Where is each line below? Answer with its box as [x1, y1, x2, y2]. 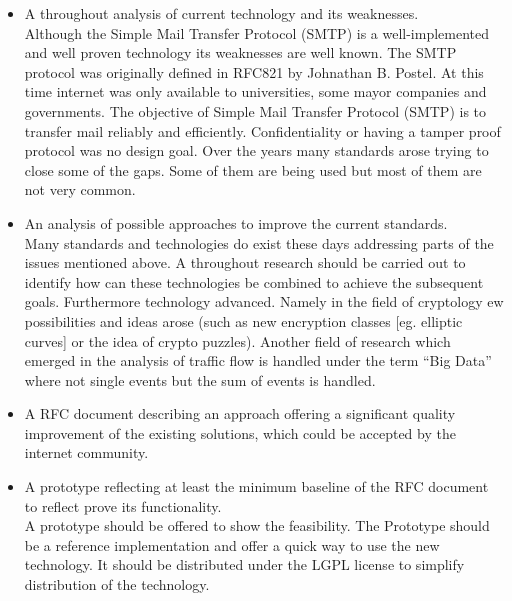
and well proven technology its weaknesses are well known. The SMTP [24, 42, 457, 63]
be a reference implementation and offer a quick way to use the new [24, 534, 440, 555]
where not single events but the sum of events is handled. [24, 369, 376, 390]
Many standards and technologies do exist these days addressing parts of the [24, 232, 494, 253]
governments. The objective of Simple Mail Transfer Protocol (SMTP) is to [24, 100, 487, 121]
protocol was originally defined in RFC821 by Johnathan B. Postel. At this [24, 61, 484, 82]
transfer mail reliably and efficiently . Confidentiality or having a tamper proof [24, 120, 501, 141]
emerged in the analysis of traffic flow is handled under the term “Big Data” [24, 350, 492, 371]
